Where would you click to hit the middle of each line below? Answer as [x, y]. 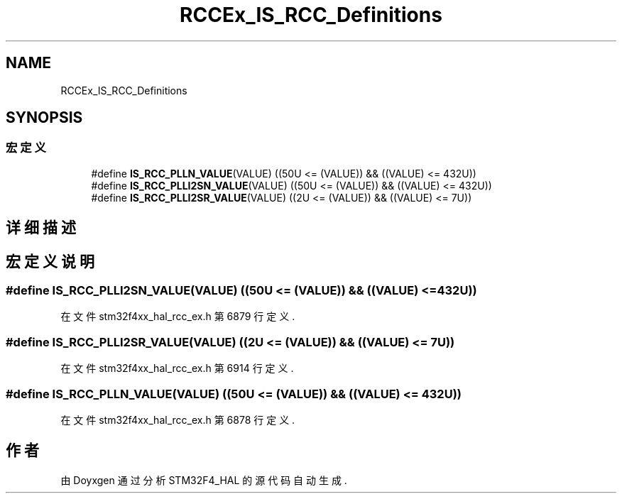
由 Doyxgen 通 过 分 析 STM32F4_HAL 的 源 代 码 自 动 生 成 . [204, 480]
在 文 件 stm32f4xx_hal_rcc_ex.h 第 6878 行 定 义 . [178, 420]
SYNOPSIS [44, 118]
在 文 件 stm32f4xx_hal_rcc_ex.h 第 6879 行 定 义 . [178, 317]
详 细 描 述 [41, 228]
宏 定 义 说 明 [50, 261]
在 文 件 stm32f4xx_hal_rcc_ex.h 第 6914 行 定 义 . [177, 368]
